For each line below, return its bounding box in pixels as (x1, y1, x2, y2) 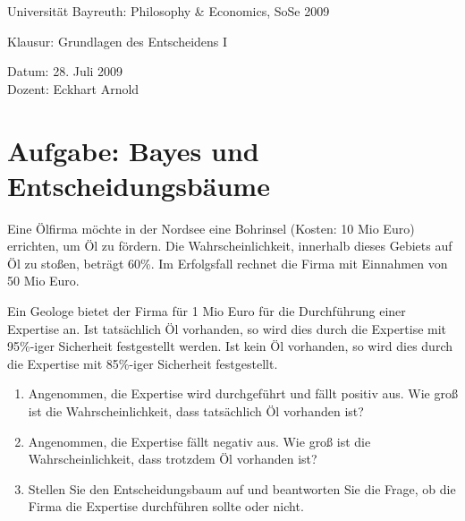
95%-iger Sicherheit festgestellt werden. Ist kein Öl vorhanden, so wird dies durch (7, 337, 452, 355)
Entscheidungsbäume (7, 167, 270, 203)
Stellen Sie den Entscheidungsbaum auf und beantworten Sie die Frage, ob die (28, 479, 456, 498)
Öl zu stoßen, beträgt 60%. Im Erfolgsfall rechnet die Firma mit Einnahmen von (7, 253, 448, 272)
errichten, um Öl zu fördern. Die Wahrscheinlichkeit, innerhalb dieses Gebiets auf (7, 236, 452, 255)
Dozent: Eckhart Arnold (7, 79, 139, 98)
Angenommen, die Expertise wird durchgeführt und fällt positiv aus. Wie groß (28, 384, 458, 403)
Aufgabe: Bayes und (7, 132, 259, 168)
